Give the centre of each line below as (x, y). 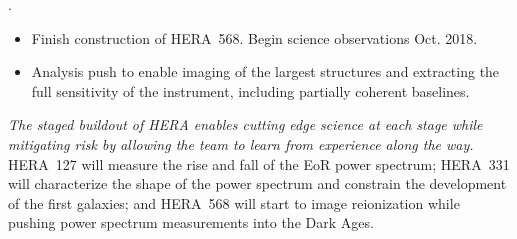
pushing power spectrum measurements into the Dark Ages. (191, 222)
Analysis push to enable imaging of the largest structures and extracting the (265, 71)
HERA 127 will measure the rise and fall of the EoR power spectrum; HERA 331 (259, 163)
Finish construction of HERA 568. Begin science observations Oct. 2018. (254, 37)
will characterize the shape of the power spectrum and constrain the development (257, 183)
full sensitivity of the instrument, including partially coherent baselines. (250, 90)
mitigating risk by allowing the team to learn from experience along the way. (241, 143)
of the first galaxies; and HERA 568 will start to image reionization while (234, 202)
